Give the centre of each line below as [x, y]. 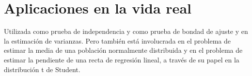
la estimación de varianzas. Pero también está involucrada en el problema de [117, 40]
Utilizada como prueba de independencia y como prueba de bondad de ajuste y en [126, 31]
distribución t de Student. [42, 69]
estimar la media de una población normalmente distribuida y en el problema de [123, 50]
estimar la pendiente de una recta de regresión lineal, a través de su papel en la [122, 59]
